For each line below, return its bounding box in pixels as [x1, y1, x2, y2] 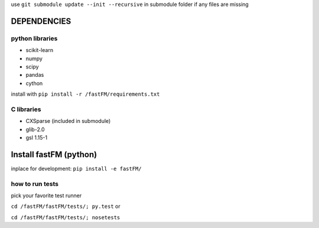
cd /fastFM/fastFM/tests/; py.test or [11, 203, 121, 210]
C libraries [11, 105, 41, 113]
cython [25, 80, 43, 87]
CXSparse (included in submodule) [25, 118, 111, 125]
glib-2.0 [25, 126, 45, 133]
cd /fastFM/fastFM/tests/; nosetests [11, 214, 121, 221]
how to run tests [11, 180, 59, 188]
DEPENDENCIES [11, 16, 71, 26]
